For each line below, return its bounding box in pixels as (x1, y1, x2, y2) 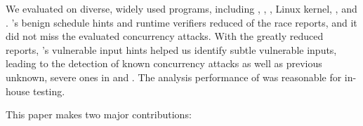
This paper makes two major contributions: (6, 107, 192, 122)
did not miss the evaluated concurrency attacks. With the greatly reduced (6, 29, 324, 43)
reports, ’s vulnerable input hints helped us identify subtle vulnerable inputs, (6, 42, 337, 57)
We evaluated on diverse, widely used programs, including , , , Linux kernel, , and (6, 1, 357, 15)
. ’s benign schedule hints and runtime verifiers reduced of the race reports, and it (6, 15, 357, 29)
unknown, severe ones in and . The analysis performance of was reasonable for (6, 69, 342, 84)
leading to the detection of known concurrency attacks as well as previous (6, 56, 322, 71)
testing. (32, 83, 65, 98)
